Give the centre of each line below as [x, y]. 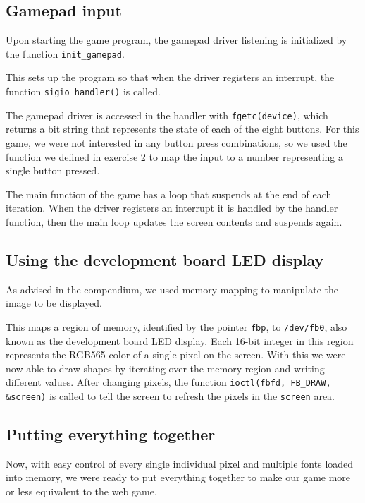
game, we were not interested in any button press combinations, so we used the [177, 142]
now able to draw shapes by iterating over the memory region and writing [165, 368]
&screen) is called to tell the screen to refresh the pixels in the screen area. [170, 396]
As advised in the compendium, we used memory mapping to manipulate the [172, 289]
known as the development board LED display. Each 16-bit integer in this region [180, 340]
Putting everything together [111, 434]
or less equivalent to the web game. [81, 491]
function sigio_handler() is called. [83, 91]
